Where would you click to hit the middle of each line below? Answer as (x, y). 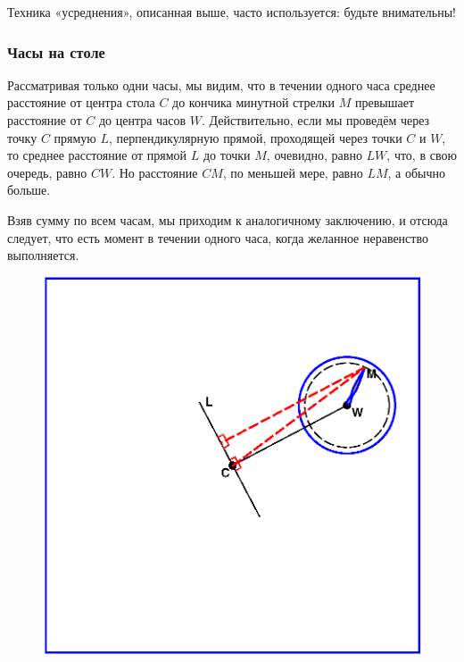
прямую (75, 137)
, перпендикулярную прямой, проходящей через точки (256, 137)
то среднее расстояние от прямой (97, 155)
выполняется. (43, 255)
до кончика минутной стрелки (254, 102)
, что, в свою (422, 155)
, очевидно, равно (314, 155)
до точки (227, 155)
